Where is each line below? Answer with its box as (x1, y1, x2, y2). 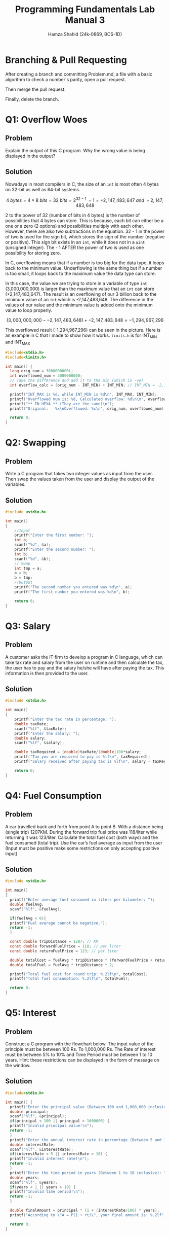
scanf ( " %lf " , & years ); (10, 1180, 58, 1185)
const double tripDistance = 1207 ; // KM (10, 939, 99, 944)
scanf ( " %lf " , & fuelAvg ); (10, 906, 62, 911)
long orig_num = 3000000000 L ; (10, 369, 73, 374)
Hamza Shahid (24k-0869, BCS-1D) (48, 31, 122, 37)
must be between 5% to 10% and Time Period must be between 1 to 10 (5, 1051, 153, 1058)
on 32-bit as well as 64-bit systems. (5, 186, 80, 192)
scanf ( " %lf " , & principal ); (10, 1114, 67, 1119)
